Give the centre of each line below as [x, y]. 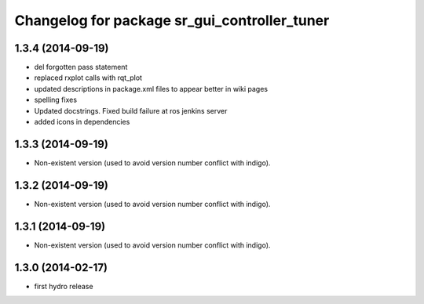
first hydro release [64, 286]
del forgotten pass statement [81, 67]
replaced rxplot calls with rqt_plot [88, 78]
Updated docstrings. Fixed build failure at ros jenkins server [131, 110]
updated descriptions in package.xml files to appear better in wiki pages [151, 89]
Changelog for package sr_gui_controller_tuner [172, 20]
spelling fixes [56, 100]
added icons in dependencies [82, 122]
